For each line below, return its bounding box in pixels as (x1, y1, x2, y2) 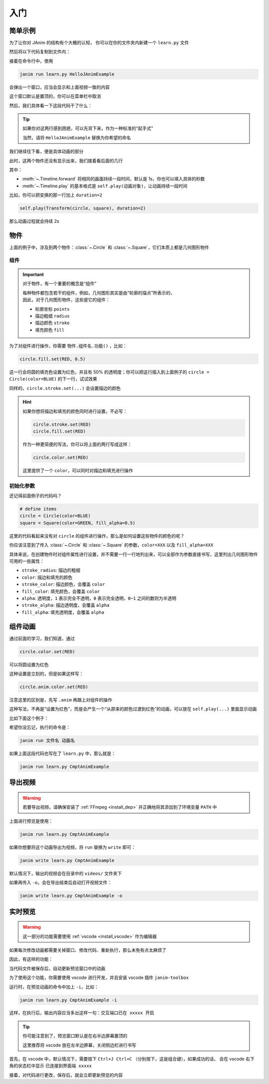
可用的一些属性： (9, 558, 44, 564)
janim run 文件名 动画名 (19, 738, 75, 743)
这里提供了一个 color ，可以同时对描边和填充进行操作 (22, 467, 134, 473)
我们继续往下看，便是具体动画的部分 (9, 149, 84, 155)
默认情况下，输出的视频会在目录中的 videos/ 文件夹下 (9, 870, 122, 876)
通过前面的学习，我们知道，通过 (9, 635, 75, 641)
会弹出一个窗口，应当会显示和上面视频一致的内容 (9, 84, 110, 90)
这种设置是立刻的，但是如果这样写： (9, 671, 84, 677)
